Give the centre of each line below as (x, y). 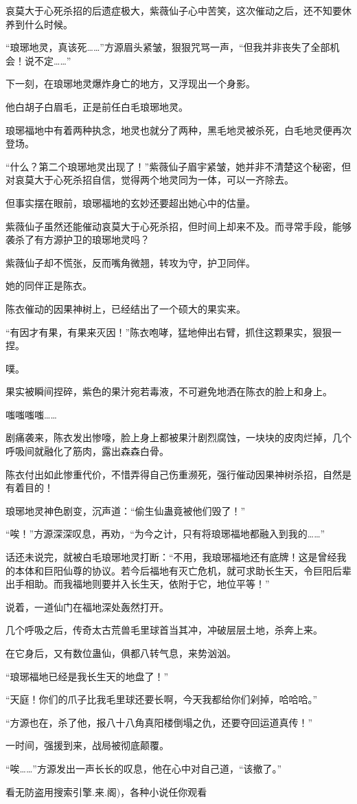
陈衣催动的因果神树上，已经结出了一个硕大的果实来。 (126, 308)
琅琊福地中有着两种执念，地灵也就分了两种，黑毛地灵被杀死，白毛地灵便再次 (178, 130)
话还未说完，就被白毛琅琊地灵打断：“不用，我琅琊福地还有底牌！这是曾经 (171, 557)
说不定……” (48, 60)
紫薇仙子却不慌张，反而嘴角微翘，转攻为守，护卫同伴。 (130, 262)
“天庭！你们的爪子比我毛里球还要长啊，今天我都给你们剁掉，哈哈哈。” (162, 699)
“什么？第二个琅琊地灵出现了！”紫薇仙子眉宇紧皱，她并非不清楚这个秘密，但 (178, 166)
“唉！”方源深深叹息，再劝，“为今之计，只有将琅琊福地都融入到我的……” (165, 534)
